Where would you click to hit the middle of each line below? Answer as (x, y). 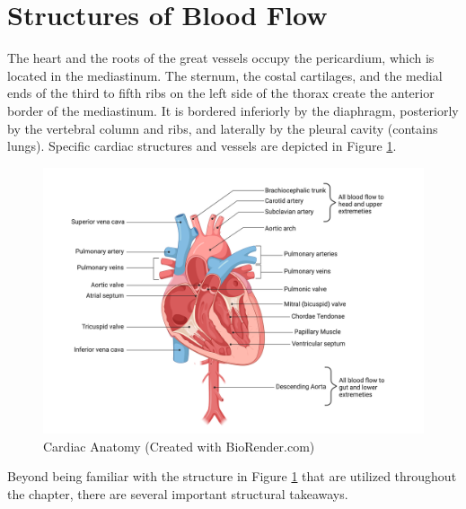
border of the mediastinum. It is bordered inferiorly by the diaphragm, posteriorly (233, 110)
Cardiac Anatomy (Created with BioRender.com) (179, 446)
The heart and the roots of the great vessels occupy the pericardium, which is (221, 58)
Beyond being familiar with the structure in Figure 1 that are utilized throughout (232, 476)
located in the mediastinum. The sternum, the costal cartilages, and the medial (225, 75)
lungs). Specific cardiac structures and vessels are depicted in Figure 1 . (202, 146)
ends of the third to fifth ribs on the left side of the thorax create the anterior (221, 93)
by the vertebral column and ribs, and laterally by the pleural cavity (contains (223, 128)
